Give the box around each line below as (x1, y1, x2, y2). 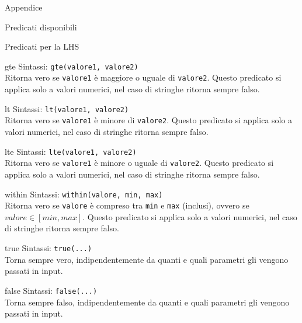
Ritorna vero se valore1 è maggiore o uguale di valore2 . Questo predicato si (5, 71, 282, 84)
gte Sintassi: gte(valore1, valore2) (5, 60, 138, 72)
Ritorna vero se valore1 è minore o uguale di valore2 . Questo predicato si (5, 157, 274, 169)
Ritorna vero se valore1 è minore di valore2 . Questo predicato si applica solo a (5, 114, 293, 126)
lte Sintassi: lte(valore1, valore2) (5, 145, 137, 157)
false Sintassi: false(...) (5, 284, 98, 296)
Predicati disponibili (5, 20, 77, 33)
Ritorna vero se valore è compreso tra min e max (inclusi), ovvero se (5, 199, 249, 211)
